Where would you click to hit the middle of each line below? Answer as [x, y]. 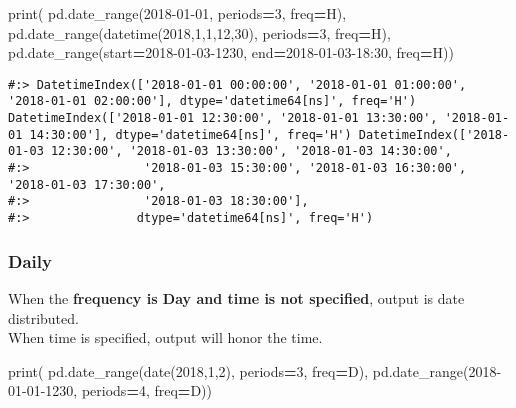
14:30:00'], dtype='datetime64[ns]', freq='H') [190, 134]
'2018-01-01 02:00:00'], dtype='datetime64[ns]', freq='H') [212, 101]
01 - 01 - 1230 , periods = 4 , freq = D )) [110, 390]
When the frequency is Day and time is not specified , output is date [236, 297]
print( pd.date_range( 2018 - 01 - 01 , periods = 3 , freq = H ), [177, 13]
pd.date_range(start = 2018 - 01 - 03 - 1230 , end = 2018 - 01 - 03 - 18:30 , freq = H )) [231, 52]
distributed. [43, 317]
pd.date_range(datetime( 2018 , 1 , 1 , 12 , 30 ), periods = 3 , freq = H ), [199, 32]
